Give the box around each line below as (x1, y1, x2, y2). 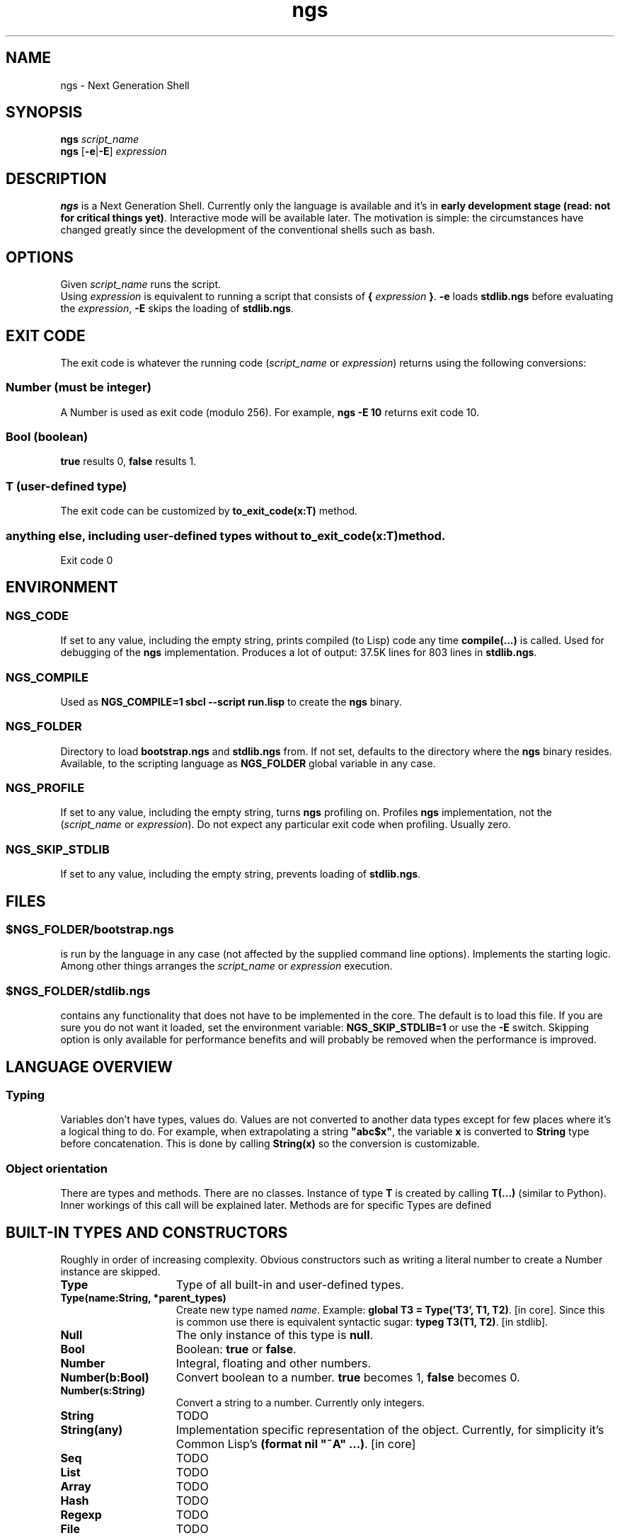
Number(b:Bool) (60, 1370, 149, 1384)
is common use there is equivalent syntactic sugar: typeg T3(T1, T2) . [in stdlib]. (176, 1315, 549, 1328)
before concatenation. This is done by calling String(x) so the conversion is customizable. (60, 1137, 480, 1150)
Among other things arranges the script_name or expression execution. (60, 960, 393, 972)
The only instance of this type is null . (176, 1327, 374, 1342)
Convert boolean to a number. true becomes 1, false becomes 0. (176, 1370, 520, 1384)
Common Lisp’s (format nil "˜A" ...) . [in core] (176, 1436, 416, 1451)
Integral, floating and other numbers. (176, 1355, 372, 1370)
